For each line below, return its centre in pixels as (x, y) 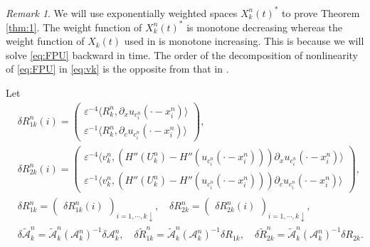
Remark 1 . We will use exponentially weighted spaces (122, 12)
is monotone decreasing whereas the (265, 27)
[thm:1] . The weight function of (74, 27)
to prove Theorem (321, 12)
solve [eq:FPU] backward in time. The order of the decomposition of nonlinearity (182, 54)
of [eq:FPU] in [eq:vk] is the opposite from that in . (117, 69)
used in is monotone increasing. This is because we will (244, 41)
